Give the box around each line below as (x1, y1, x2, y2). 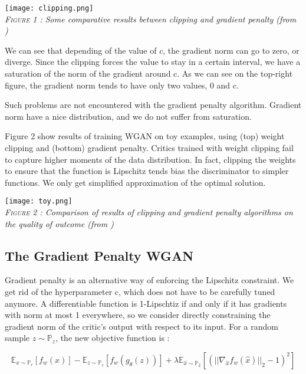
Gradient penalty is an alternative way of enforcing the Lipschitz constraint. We (5, 274, 294, 286)
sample (5, 332, 30, 344)
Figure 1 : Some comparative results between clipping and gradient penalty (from (5, 12, 297, 25)
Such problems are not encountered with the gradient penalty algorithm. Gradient (5, 99, 302, 111)
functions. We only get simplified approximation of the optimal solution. (5, 176, 266, 188)
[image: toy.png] (5, 197, 73, 206)
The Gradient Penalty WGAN (5, 246, 194, 264)
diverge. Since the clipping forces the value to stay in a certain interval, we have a (5, 55, 301, 68)
